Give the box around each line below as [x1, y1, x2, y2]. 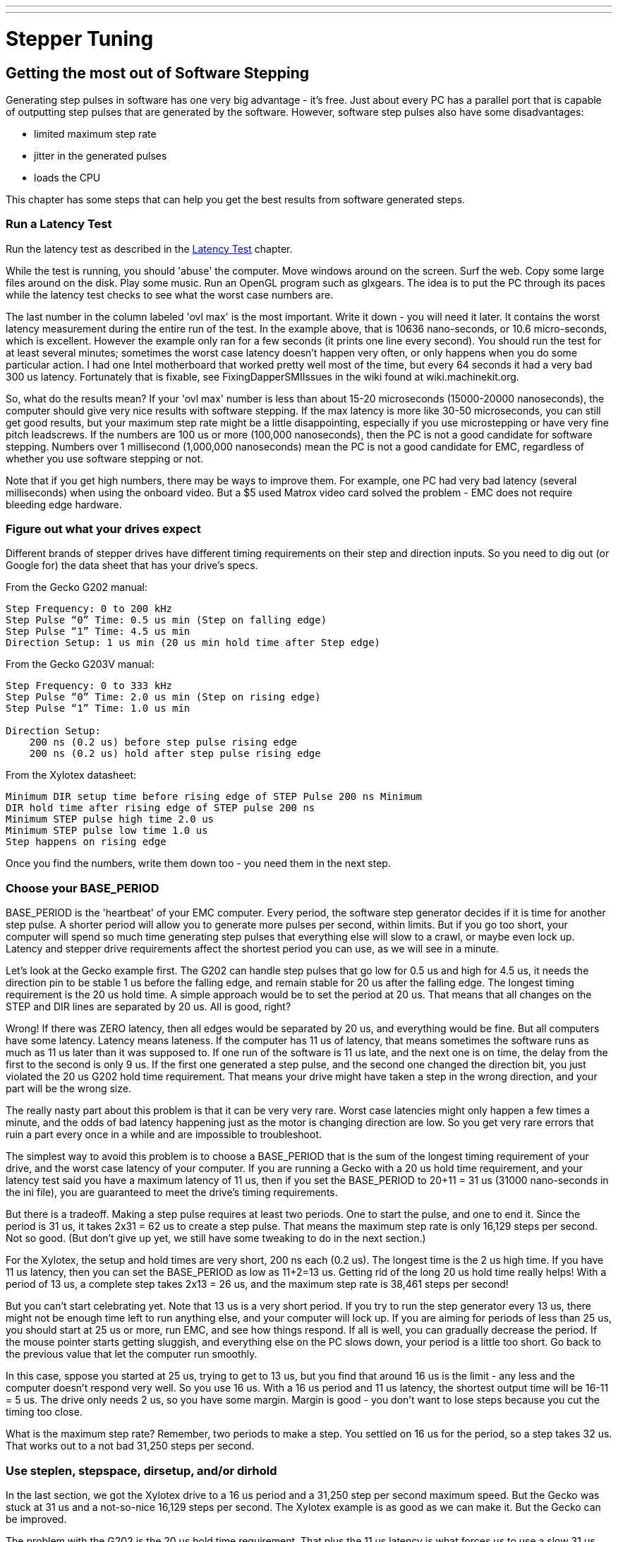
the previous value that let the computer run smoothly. [6, 1348, 257, 1361]
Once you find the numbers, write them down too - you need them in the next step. [6, 857, 391, 870]
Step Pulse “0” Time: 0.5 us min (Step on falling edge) [6, 614, 327, 626]
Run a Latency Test [6, 217, 112, 232]
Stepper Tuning [6, 26, 154, 51]
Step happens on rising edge [6, 836, 166, 848]
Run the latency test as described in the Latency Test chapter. [6, 242, 293, 255]
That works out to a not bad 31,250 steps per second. [6, 1440, 255, 1452]
